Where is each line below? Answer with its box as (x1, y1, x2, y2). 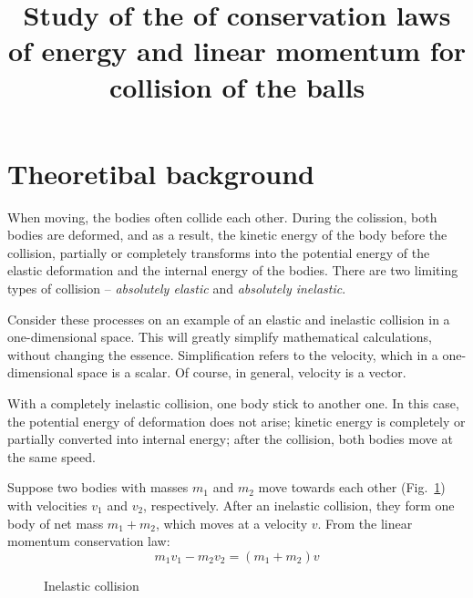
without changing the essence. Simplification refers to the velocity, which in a (7, 345, 438, 364)
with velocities (7, 496, 87, 514)
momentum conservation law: (7, 531, 170, 551)
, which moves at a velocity (155, 513, 308, 532)
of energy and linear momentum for (7, 32, 467, 69)
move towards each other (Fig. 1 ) (258, 478, 446, 497)
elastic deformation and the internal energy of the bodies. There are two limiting (7, 261, 458, 280)
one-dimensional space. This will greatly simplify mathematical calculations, (7, 327, 432, 346)
